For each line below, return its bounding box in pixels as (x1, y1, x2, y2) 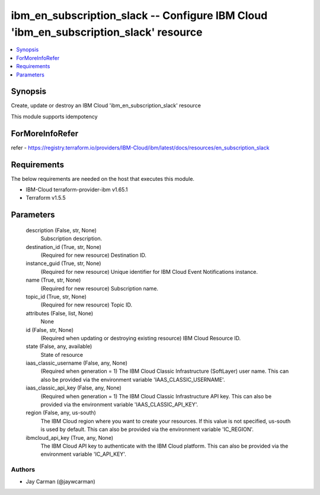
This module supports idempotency (11, 113, 98, 120)
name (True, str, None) (25, 276, 81, 284)
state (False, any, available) (25, 343, 92, 350)
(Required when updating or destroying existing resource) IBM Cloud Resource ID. (40, 334, 241, 341)
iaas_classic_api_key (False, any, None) (25, 384, 121, 391)
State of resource (40, 351, 84, 358)
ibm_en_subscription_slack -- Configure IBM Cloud (11, 9, 268, 22)
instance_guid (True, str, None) (25, 260, 101, 267)
